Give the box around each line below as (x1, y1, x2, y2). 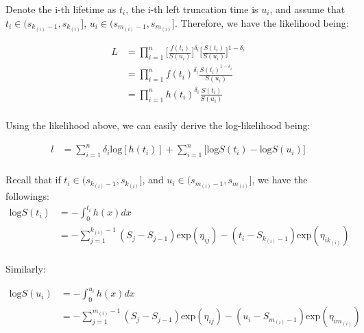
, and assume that (269, 2, 345, 16)
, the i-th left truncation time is (125, 2, 258, 16)
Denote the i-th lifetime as (5, 2, 117, 16)
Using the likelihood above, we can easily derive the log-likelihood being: (5, 118, 311, 133)
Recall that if (5, 172, 61, 187)
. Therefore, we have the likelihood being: (174, 15, 349, 30)
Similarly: (5, 262, 46, 276)
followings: (5, 189, 49, 203)
